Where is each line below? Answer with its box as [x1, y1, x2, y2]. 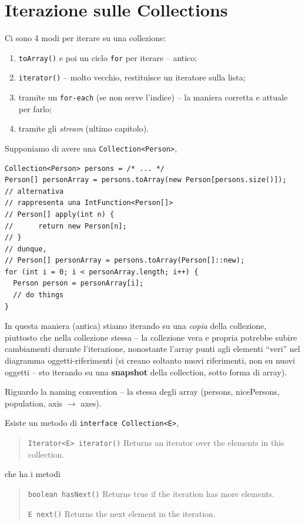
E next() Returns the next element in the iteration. [28, 507, 216, 519]
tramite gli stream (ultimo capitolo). [18, 122, 149, 135]
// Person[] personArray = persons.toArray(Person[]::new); [5, 256, 245, 265]
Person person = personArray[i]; [13, 279, 144, 288]
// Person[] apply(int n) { [5, 210, 115, 219]
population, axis [5, 397, 63, 409]
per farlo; [18, 102, 52, 115]
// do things [13, 291, 64, 300]
